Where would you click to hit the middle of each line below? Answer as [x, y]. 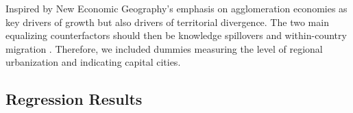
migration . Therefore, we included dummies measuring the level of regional [164, 48]
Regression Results [74, 99]
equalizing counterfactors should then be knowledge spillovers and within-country [176, 35]
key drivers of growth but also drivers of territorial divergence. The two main [167, 22]
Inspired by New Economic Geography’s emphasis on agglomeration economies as [176, 8]
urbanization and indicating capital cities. [93, 62]
